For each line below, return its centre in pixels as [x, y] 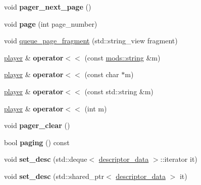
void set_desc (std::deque [46, 159]
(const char [102, 74]
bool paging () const [37, 142]
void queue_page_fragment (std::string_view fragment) [91, 41]
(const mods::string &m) [122, 57]
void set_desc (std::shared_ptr [54, 176]
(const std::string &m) [119, 91]
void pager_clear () [37, 125]
